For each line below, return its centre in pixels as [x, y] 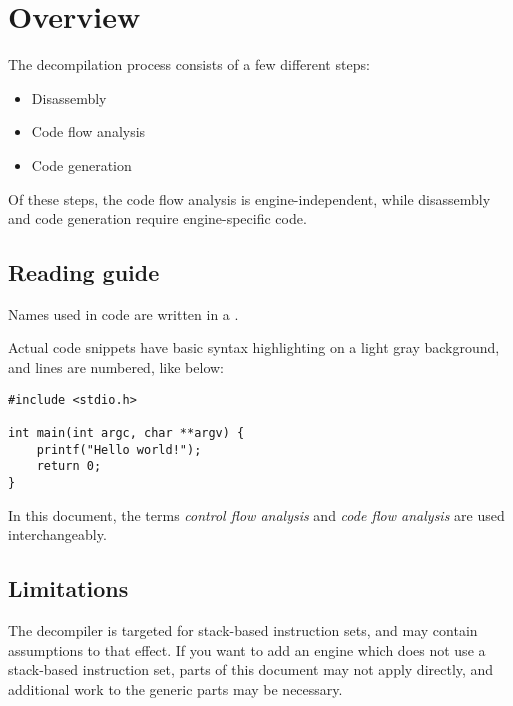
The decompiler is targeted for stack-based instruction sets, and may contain [243, 630]
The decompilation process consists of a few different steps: [189, 64]
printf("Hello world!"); [119, 449]
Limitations [68, 588]
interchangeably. [57, 534]
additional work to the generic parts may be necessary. [175, 688]
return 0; [69, 466]
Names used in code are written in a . [123, 313]
